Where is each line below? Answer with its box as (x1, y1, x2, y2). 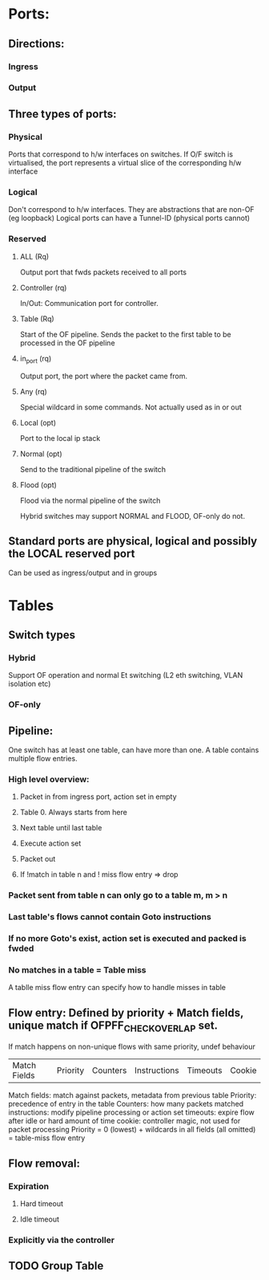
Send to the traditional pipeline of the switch (19, 464, 167, 474)
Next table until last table (19, 823, 102, 833)
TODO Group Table (8, 1259, 104, 1273)
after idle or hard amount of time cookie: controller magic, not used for (8, 1116, 241, 1126)
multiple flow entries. (8, 753, 78, 763)
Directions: (8, 37, 65, 51)
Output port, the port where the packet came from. (19, 371, 188, 381)
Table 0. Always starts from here (19, 808, 128, 817)
